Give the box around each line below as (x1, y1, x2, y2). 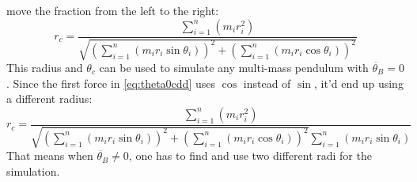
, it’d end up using (314, 74, 404, 91)
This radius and (6, 59, 83, 76)
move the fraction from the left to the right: (6, 2, 219, 18)
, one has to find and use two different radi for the (128, 147, 372, 164)
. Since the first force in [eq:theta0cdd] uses (6, 74, 215, 91)
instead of (243, 74, 291, 91)
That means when (6, 147, 93, 164)
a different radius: (6, 90, 93, 107)
